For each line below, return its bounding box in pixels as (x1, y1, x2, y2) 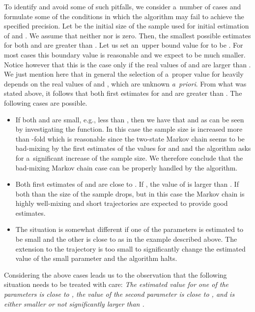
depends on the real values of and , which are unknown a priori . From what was (4, 78, 247, 88)
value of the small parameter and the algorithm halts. (15, 253, 177, 263)
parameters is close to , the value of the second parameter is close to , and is (4, 289, 235, 299)
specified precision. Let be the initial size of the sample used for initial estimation (4, 21, 249, 31)
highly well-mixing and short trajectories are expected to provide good (15, 198, 228, 208)
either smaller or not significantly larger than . (4, 298, 144, 309)
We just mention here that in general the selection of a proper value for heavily (4, 69, 244, 79)
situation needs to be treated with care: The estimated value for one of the (4, 279, 228, 289)
